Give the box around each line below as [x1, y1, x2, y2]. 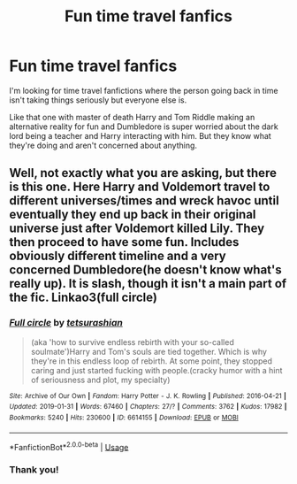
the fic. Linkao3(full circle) [9, 290, 157, 305]
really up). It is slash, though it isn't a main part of [9, 276, 287, 291]
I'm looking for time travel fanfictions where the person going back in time [9, 85, 278, 96]
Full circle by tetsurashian [9, 317, 124, 329]
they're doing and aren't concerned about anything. [9, 140, 197, 150]
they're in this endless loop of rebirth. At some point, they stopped [30, 356, 272, 366]
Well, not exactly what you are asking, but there [9, 165, 277, 181]
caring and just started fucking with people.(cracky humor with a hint [30, 365, 283, 375]
